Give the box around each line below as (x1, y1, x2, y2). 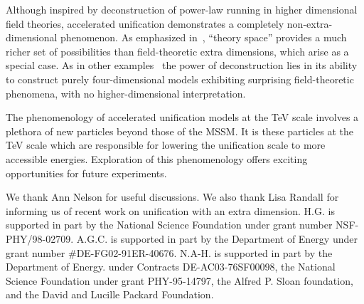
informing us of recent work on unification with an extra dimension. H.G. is (6, 203, 335, 218)
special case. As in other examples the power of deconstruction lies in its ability (6, 58, 358, 73)
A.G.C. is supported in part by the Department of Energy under (76, 231, 358, 246)
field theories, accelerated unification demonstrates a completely (6, 16, 284, 31)
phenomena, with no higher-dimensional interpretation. (6, 85, 246, 100)
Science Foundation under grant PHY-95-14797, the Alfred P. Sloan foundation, (6, 273, 353, 288)
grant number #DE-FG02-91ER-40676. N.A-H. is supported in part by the (6, 245, 333, 260)
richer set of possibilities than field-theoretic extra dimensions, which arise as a (6, 43, 349, 58)
